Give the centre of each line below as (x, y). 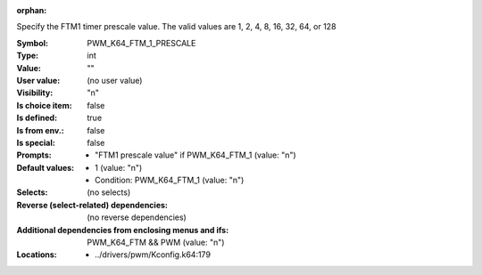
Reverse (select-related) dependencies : (92, 205)
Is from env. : (40, 130)
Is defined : (37, 118)
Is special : (36, 142)
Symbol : (33, 43)
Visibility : (35, 93)
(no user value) (115, 80)
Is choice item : (44, 105)
